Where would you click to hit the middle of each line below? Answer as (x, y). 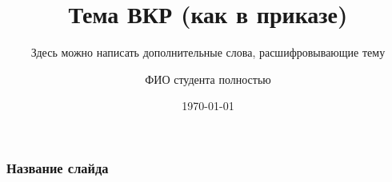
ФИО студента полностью (208, 79)
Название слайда (58, 167)
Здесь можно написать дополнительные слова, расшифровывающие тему (208, 52)
